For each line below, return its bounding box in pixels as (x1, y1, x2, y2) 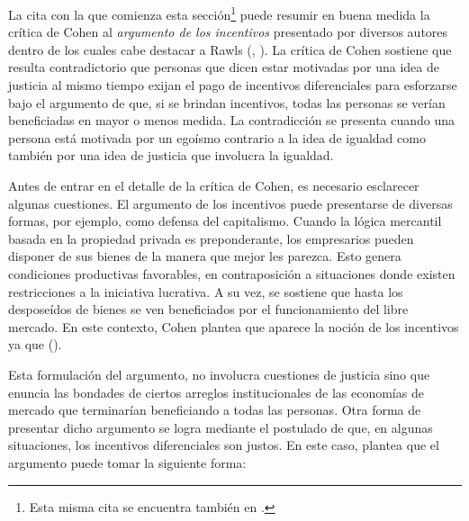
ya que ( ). (8, 335, 62, 354)
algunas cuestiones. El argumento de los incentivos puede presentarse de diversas (8, 193, 453, 212)
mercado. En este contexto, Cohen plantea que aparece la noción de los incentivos (8, 317, 459, 336)
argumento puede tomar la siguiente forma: (8, 453, 247, 472)
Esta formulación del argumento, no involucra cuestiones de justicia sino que (8, 364, 430, 383)
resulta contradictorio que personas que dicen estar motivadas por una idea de (8, 58, 439, 76)
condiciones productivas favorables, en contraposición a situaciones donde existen (8, 264, 455, 283)
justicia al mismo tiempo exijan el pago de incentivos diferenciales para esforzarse (8, 76, 457, 94)
